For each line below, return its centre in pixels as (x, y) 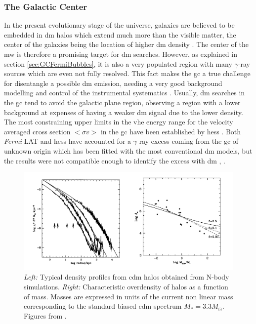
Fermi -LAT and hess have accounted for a (68, 141)
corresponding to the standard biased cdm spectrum (103, 306)
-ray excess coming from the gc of (188, 141)
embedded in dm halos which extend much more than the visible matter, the (120, 34)
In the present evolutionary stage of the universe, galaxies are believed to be (119, 25)
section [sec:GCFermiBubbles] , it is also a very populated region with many (118, 63)
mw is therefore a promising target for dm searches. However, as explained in (121, 54)
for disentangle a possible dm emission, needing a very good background (113, 83)
